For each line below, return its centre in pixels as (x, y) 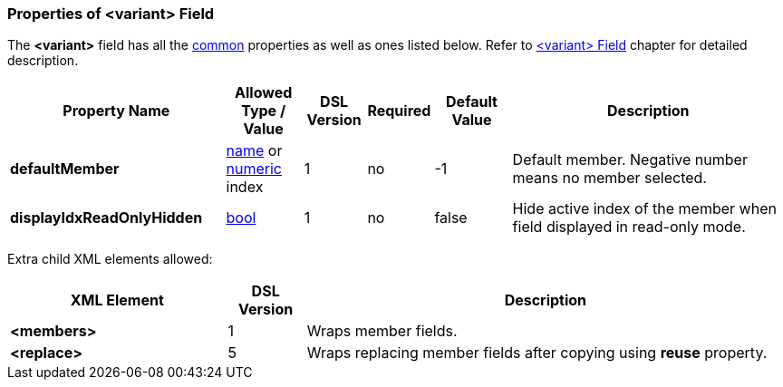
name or (254, 151)
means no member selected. (609, 178)
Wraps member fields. (382, 331)
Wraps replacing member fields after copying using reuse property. (537, 353)
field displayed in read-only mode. (629, 227)
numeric (254, 169)
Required (399, 111)
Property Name (116, 111)
